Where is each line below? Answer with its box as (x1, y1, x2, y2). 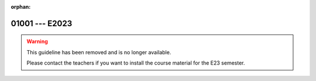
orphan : (11, 3, 31, 10)
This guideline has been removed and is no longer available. (26, 48, 171, 55)
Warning (26, 38, 48, 45)
